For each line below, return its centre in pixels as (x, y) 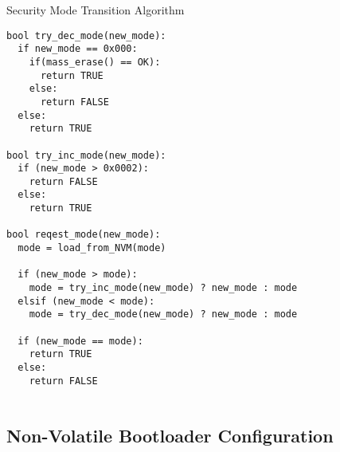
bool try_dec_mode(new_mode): (86, 35)
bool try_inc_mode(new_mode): (86, 155)
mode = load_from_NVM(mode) (92, 248)
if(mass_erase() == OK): (95, 62)
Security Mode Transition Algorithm (96, 10)
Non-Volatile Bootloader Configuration (170, 436)
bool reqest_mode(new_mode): (84, 235)
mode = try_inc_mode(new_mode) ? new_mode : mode (163, 288)
